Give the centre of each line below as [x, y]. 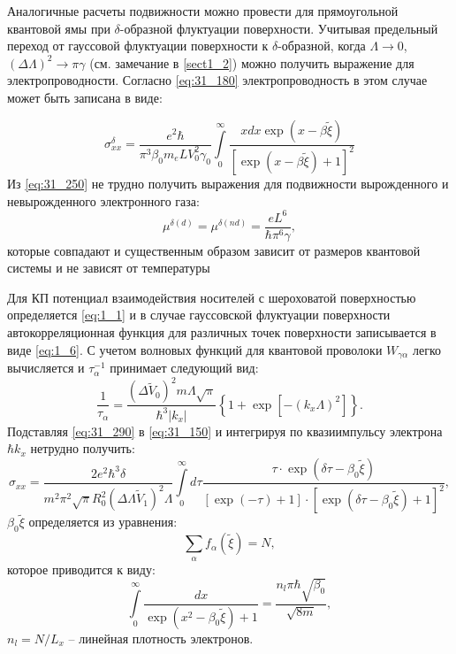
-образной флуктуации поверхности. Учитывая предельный [279, 28]
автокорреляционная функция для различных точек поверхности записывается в [222, 332]
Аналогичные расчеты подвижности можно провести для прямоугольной [203, 11]
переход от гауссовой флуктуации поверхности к [138, 46]
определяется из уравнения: [103, 522]
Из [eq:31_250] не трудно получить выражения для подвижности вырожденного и [228, 183]
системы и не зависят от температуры [109, 268]
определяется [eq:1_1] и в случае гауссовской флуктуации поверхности [199, 315]
